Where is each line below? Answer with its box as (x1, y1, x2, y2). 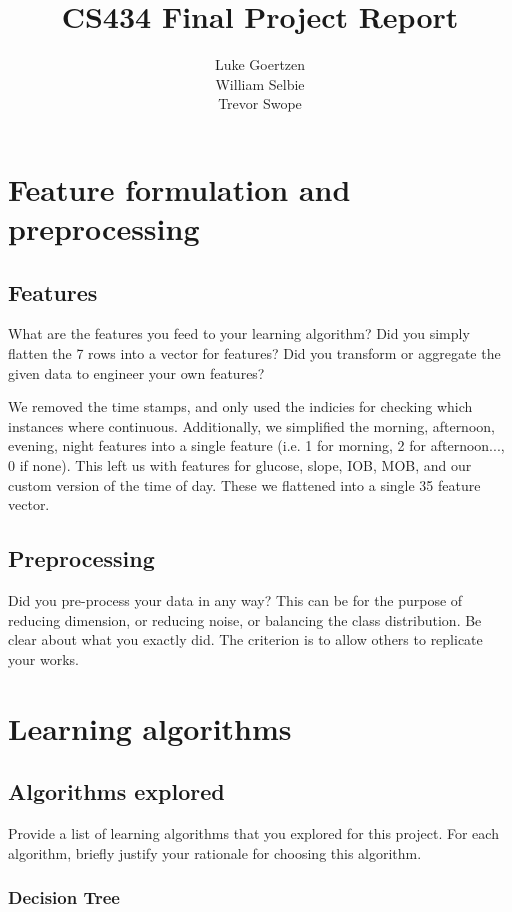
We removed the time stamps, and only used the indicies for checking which (8, 396, 473, 417)
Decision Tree (8, 885, 120, 910)
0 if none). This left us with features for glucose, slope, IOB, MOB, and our (8, 455, 472, 476)
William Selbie (215, 73, 305, 94)
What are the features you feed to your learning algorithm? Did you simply (8, 323, 470, 344)
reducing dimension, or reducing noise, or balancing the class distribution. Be (8, 609, 482, 630)
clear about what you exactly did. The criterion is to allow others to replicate (8, 629, 483, 650)
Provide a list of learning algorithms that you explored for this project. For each (8, 822, 499, 843)
